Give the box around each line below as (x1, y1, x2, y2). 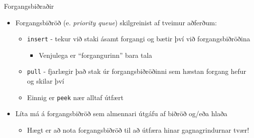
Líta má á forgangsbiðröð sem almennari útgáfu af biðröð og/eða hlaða (15, 108, 228, 119)
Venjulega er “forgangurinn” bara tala (39, 50, 152, 60)
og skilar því (27, 76, 64, 86)
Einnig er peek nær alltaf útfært (27, 92, 124, 102)
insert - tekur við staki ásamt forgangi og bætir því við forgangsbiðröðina (27, 34, 251, 44)
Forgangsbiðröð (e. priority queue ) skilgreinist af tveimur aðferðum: (15, 17, 217, 27)
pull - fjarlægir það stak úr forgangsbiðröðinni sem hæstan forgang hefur (27, 66, 247, 76)
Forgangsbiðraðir (4, 1, 54, 11)
